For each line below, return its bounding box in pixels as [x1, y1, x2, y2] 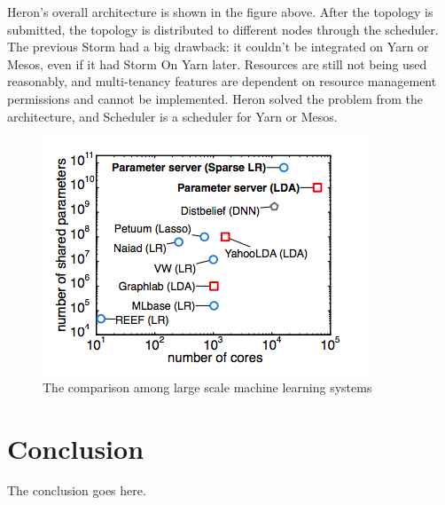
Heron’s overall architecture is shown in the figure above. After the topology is [7, 3, 433, 20]
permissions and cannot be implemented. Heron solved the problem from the [7, 89, 424, 107]
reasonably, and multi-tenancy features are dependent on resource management [7, 72, 437, 91]
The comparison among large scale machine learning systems [43, 377, 372, 396]
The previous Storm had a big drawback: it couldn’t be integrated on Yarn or [7, 37, 429, 56]
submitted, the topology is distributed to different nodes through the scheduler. [7, 20, 439, 38]
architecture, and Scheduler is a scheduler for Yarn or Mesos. [7, 107, 338, 125]
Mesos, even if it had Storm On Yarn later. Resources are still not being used [7, 54, 427, 73]
